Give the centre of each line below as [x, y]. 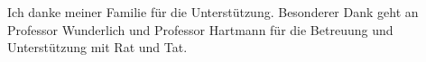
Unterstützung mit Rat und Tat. [97, 47]
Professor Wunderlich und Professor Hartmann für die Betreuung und [200, 29]
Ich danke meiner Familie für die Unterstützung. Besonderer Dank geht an [213, 12]
